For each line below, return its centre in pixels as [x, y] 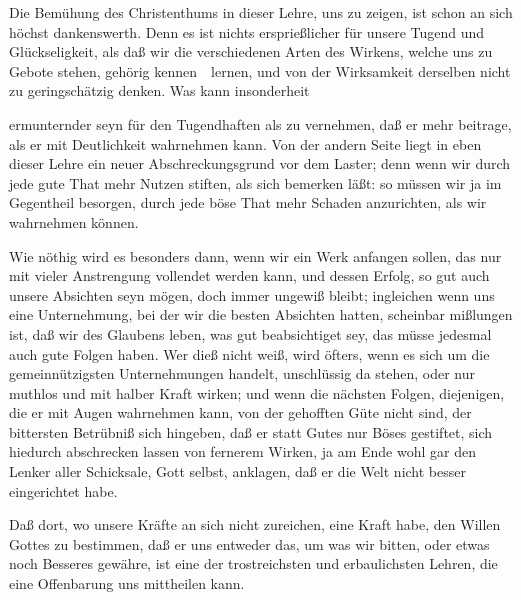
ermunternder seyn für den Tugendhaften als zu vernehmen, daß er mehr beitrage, [260, 123]
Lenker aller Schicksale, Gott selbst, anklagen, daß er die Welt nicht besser [237, 471]
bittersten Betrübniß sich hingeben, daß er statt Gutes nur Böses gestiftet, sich [251, 431]
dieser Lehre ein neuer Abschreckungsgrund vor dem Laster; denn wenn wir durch [260, 163]
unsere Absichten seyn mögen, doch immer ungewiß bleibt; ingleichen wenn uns [252, 294]
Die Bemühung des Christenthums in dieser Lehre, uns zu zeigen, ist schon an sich [261, 12]
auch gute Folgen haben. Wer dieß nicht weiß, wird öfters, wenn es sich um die [249, 353]
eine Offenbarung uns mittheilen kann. [127, 583]
